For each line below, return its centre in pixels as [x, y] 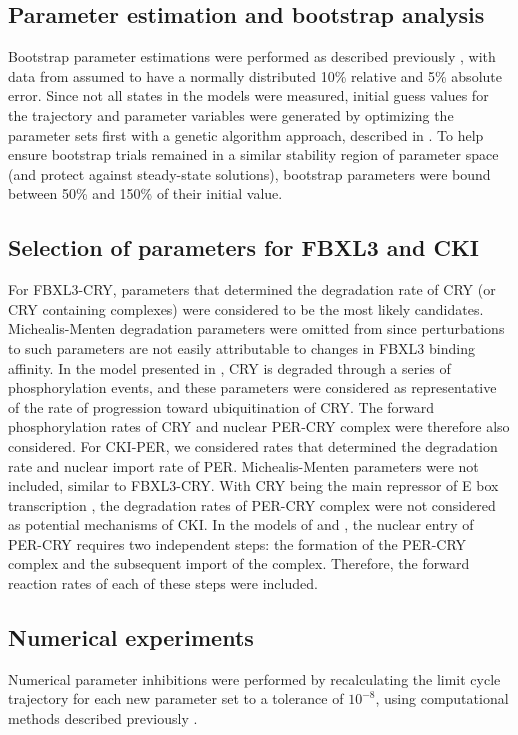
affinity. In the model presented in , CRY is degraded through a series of [229, 367]
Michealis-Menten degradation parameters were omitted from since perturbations [256, 328]
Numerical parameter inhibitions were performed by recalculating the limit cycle [254, 678]
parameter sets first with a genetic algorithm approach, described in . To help [246, 134]
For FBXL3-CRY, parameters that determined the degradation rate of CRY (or [252, 289]
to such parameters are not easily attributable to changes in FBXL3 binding [241, 347]
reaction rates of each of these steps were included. [163, 583]
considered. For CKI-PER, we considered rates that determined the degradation [253, 445]
